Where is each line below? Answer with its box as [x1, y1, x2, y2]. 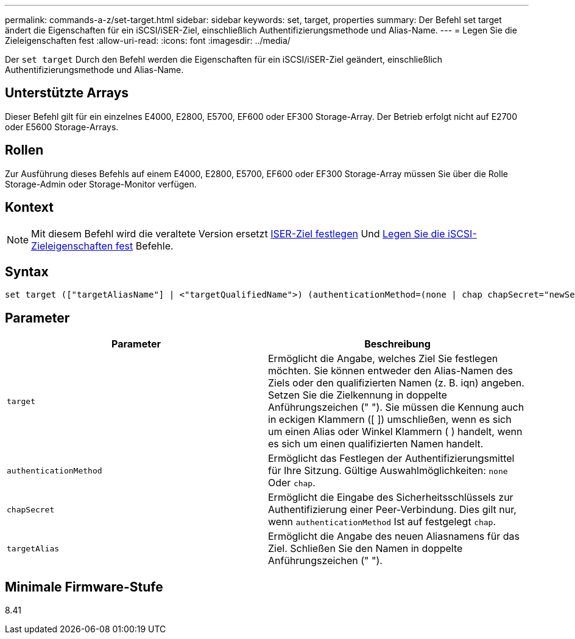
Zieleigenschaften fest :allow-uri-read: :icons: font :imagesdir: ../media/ [5, 35, 291, 46]
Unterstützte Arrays [5, 85, 129, 101]
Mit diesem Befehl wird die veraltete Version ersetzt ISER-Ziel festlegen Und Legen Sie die [31, 227, 445, 240]
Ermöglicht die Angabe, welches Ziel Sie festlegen [268, 352, 498, 365]
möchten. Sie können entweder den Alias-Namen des [268, 365, 513, 377]
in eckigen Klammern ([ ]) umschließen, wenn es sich [268, 413, 512, 426]
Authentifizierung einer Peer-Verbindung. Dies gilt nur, [268, 503, 517, 516]
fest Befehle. [115, 239, 174, 252]
